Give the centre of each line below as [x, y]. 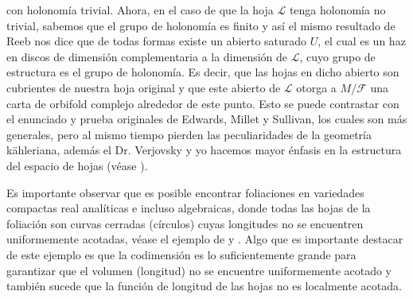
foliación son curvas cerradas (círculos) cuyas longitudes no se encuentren [185, 223]
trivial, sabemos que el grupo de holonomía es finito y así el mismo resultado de [201, 25]
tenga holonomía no [337, 10]
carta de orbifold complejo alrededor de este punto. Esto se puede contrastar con [203, 103]
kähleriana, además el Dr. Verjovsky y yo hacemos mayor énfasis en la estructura [204, 150]
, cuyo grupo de [337, 56]
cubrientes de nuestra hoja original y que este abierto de [144, 87]
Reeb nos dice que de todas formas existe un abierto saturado [157, 41]
